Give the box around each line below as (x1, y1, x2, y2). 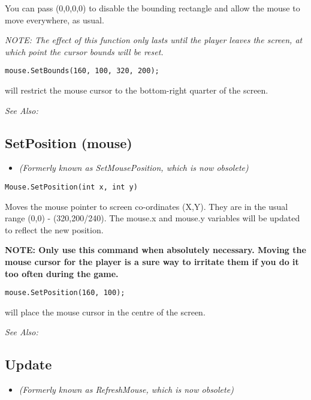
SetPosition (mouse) (5, 133, 132, 152)
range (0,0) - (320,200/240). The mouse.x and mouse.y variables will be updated (5, 212, 300, 224)
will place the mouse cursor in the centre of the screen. (5, 305, 206, 318)
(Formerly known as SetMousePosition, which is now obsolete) (19, 161, 249, 174)
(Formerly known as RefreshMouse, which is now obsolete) (19, 383, 234, 396)
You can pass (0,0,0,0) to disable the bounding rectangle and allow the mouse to (5, 2, 300, 14)
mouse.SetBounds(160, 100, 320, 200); (5, 67, 159, 76)
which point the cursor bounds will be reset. (5, 45, 164, 58)
